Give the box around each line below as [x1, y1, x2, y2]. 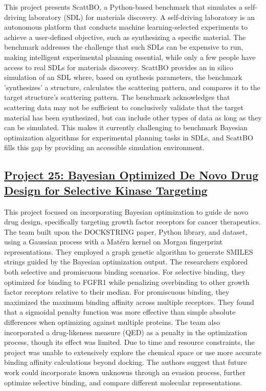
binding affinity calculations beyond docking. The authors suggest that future [4, 357, 247, 367]
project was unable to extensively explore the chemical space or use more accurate [4, 346, 262, 357]
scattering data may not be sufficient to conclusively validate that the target [4, 101, 243, 112]
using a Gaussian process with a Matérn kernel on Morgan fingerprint [4, 236, 223, 247]
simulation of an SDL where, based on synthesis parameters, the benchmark [4, 72, 242, 83]
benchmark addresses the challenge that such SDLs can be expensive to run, [4, 42, 243, 52]
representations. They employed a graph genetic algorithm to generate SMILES [4, 246, 253, 257]
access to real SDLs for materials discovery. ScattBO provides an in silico [4, 61, 233, 72]
